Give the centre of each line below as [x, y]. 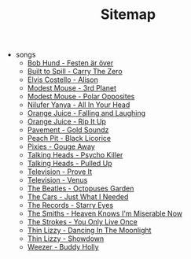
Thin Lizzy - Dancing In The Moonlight [89, 231]
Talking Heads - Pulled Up [70, 164]
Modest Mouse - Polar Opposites [81, 97]
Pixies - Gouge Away [61, 146]
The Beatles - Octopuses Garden [81, 189]
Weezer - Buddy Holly [63, 247]
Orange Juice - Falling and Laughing [86, 113]
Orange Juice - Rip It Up [66, 122]
